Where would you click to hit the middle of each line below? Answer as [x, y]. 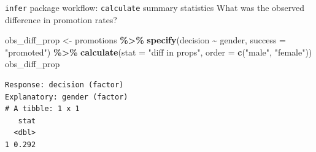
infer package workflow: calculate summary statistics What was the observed [155, 7]
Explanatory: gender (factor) [67, 97]
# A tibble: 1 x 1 [42, 109]
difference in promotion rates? [61, 19]
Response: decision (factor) [64, 85]
